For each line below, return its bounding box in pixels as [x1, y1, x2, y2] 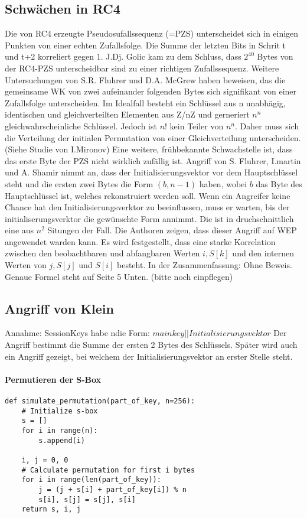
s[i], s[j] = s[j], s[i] [38, 495, 136, 504]
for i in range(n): [21, 426, 98, 435]
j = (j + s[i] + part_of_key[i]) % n [38, 485, 187, 494]
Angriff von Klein [5, 299, 114, 317]
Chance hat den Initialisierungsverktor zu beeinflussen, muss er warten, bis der [5, 201, 290, 213]
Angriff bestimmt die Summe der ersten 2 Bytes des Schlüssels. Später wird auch [5, 338, 298, 351]
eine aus [5, 224, 34, 236]
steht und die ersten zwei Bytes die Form [5, 177, 153, 190]
